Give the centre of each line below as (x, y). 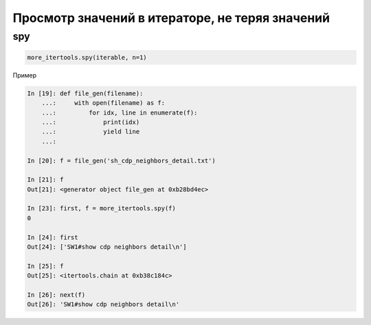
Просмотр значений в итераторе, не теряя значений (171, 18)
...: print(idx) (91, 122)
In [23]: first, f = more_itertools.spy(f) (102, 208)
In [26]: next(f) (56, 294)
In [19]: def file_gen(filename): (85, 93)
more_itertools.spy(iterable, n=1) (87, 57)
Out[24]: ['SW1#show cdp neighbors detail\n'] (107, 247)
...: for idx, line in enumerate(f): (120, 112)
